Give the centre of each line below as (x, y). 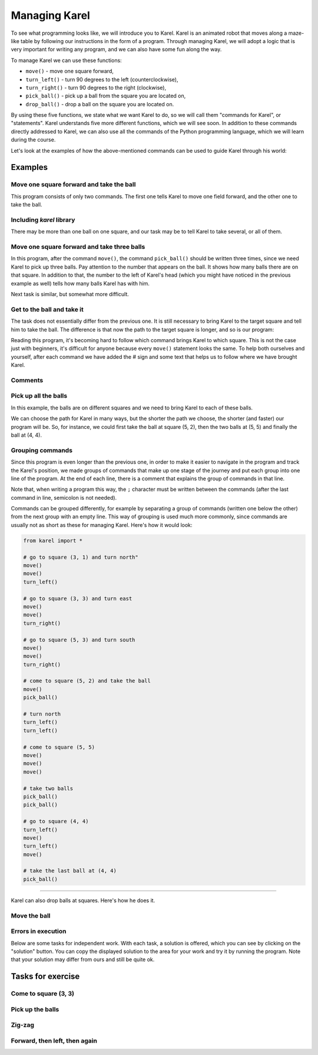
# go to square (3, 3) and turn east (78, 598)
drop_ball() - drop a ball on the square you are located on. (100, 104)
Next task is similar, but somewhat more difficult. (70, 294)
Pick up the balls (35, 1009)
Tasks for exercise (45, 977)
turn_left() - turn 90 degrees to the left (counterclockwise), (102, 79)
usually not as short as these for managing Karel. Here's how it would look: (102, 525)
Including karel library (43, 219)
